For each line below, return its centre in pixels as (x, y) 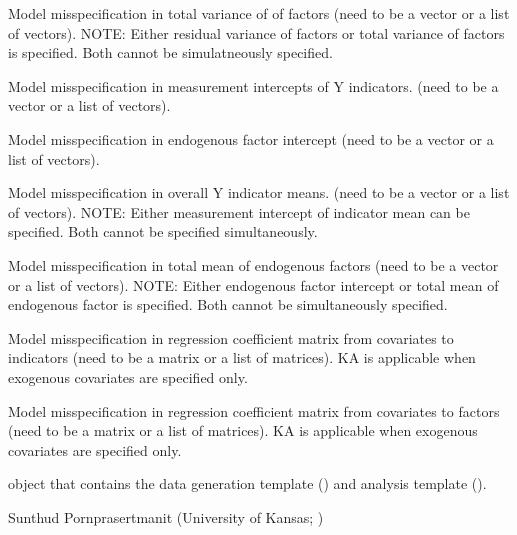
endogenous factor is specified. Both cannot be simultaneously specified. (228, 304)
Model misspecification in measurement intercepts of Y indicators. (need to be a (253, 85)
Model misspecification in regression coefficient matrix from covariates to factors (254, 410)
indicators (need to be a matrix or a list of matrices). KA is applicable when (242, 357)
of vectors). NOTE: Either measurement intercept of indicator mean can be (239, 211)
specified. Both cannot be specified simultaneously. (163, 231)
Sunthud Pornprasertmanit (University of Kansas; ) (166, 516)
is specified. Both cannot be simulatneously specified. (170, 52)
